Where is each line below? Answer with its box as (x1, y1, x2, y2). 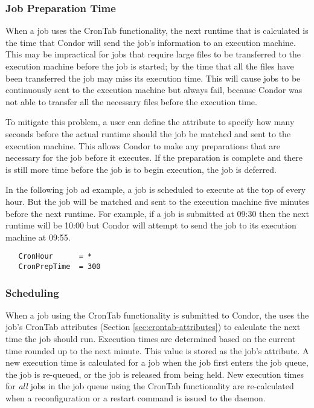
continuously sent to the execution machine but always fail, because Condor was (5, 83, 303, 96)
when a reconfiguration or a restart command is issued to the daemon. (5, 392, 266, 404)
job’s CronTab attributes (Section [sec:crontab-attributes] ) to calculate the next (5, 320, 301, 333)
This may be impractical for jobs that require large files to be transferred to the (5, 48, 301, 60)
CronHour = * (18, 252, 92, 261)
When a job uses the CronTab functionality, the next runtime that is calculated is (5, 24, 309, 37)
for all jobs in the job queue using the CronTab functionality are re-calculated (5, 380, 294, 392)
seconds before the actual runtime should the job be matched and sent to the (5, 127, 291, 140)
